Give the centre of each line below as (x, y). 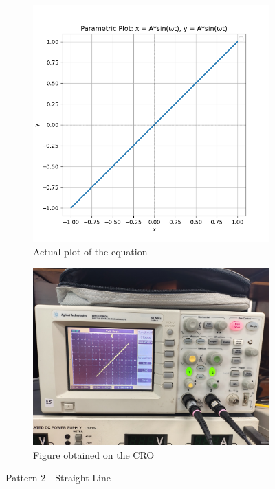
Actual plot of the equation (90, 251)
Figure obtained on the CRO (94, 454)
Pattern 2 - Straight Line (58, 478)
